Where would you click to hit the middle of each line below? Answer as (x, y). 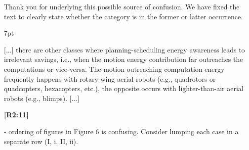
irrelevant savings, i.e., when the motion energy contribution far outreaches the (124, 59)
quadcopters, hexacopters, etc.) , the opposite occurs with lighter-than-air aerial (124, 88)
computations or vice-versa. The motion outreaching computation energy (114, 69)
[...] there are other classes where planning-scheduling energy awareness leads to (124, 49)
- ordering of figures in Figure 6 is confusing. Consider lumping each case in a (121, 131)
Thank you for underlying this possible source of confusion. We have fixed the (122, 6)
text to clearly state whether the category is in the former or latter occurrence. (124, 16)
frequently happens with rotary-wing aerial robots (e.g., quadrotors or (110, 78)
